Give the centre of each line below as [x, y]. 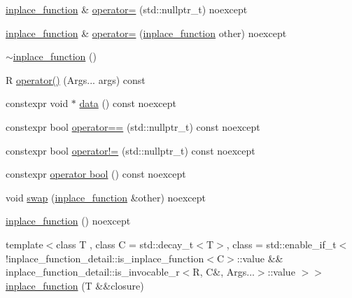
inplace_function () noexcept [68, 221]
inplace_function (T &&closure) [75, 285]
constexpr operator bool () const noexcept [96, 174]
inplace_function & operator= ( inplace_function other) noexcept [146, 33]
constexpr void [37, 103]
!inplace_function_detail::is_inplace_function [105, 258]
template [24, 244]
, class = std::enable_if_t [281, 244]
